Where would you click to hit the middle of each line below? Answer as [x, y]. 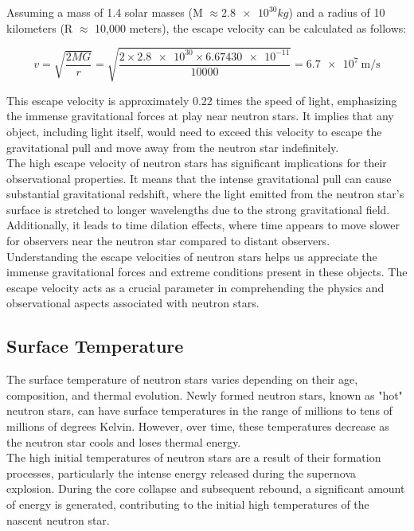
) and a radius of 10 [337, 12]
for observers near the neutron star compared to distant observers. [168, 241]
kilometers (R [40, 27]
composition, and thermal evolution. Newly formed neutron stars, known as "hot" [205, 394]
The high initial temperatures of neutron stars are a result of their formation [194, 457]
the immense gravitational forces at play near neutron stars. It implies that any [200, 116]
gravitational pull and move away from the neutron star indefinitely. [173, 147]
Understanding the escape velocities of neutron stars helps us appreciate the [192, 256]
